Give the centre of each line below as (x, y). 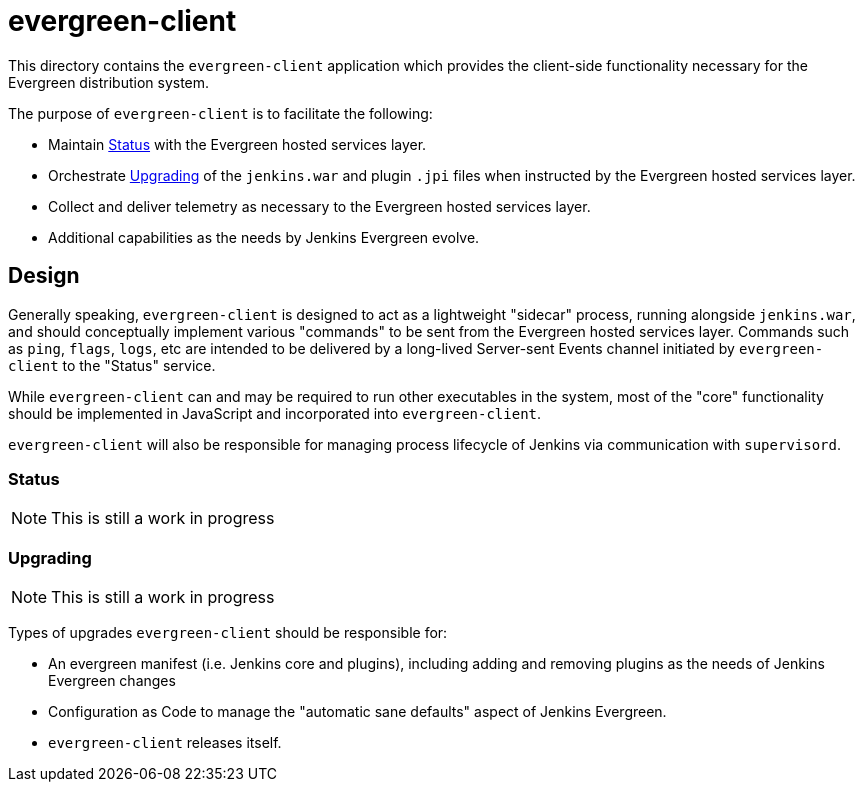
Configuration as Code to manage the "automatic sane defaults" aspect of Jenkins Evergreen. (357, 712)
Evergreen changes (112, 681)
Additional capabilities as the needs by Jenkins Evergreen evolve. (264, 237)
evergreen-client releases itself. (165, 743)
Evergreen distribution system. (109, 82)
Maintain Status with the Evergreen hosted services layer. (237, 144)
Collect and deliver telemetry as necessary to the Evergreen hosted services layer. (319, 206)
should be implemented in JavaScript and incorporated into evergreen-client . (275, 413)
